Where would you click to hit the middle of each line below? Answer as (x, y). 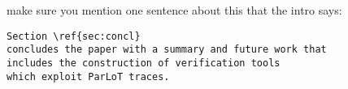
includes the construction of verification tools (144, 63)
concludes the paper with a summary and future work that (167, 50)
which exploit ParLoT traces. (88, 76)
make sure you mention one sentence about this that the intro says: (174, 10)
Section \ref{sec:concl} (74, 36)
